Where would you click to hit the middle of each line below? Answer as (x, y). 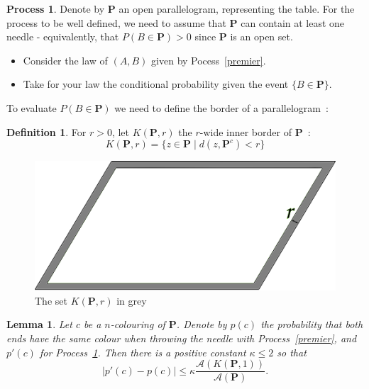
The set (51, 300)
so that (292, 352)
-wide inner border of (246, 131)
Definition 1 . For (46, 131)
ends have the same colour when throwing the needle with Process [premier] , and (182, 338)
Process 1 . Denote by (56, 9)
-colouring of (138, 324)
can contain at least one (293, 22)
